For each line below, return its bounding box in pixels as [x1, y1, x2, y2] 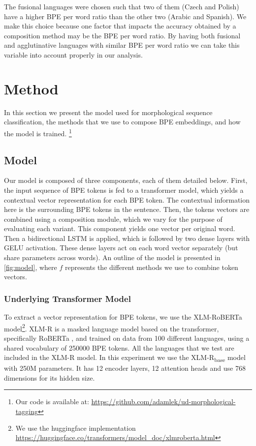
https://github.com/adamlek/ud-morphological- [91, 396, 236, 407]
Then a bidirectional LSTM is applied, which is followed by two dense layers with [4, 233, 250, 243]
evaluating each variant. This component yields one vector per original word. [4, 223, 235, 234]
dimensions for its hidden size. [4, 372, 95, 383]
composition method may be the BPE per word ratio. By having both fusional [4, 30, 241, 40]
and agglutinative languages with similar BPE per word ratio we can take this [4, 40, 240, 50]
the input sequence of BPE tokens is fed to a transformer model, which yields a [4, 184, 244, 195]
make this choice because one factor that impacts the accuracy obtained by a [4, 21, 236, 31]
